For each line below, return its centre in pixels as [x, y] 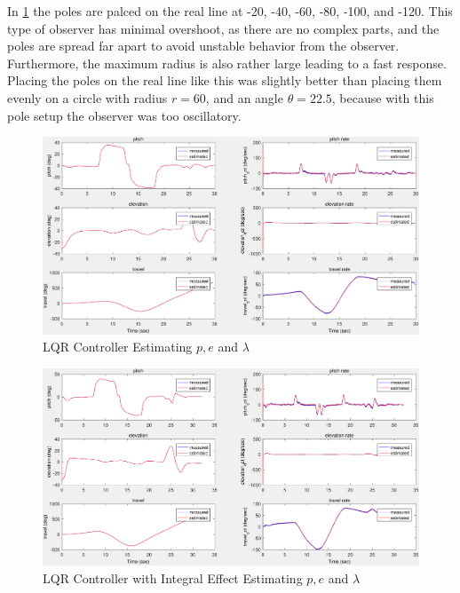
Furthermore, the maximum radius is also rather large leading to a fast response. [227, 63]
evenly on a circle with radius [87, 97]
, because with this [383, 97]
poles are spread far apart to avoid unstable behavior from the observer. [203, 46]
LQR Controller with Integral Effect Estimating [173, 578]
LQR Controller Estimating [118, 347]
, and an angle [244, 97]
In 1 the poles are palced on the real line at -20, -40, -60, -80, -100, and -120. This [230, 11]
